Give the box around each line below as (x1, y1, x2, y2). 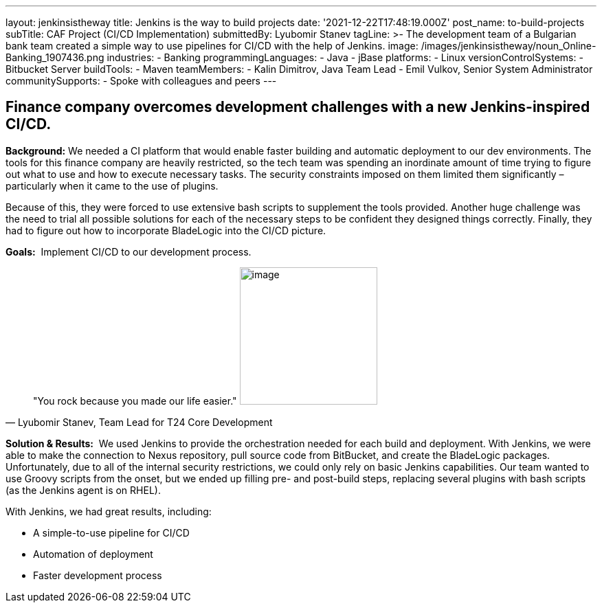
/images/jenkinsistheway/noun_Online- (421, 40, 597, 52)
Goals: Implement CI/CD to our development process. (5, 245, 252, 258)
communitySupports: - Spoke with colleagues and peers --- (5, 75, 277, 87)
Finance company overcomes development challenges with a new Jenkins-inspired (5, 98, 590, 116)
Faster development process (33, 569, 162, 581)
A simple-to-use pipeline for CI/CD (33, 526, 190, 539)
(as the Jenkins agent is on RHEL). (5, 484, 161, 496)
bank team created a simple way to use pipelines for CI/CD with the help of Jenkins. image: (5, 40, 419, 52)
